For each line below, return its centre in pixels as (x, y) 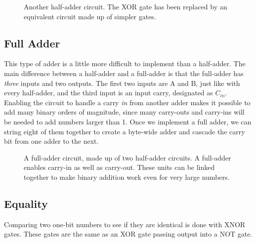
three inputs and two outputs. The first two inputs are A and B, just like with (122, 83)
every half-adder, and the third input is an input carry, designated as (108, 93)
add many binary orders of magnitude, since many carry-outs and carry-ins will (124, 112)
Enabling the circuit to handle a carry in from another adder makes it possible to (127, 102)
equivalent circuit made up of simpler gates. (90, 16)
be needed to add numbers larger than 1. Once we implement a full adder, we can (128, 121)
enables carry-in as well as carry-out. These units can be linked (119, 167)
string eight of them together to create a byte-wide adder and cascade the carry (125, 131)
